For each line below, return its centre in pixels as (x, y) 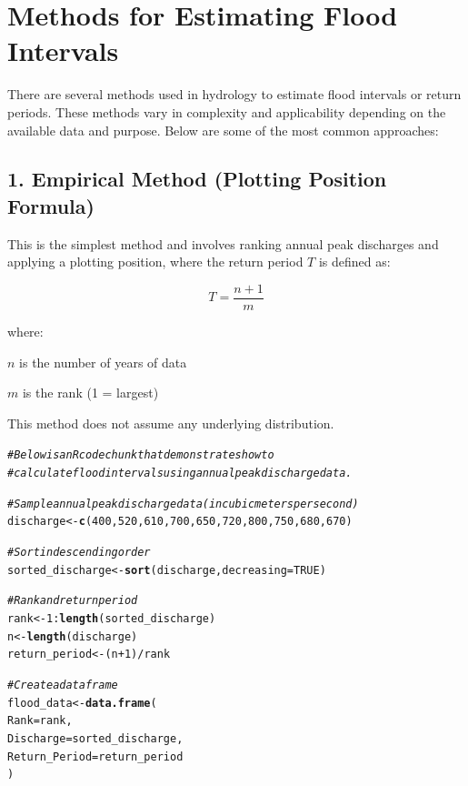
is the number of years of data (103, 362)
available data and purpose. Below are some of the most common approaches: (223, 130)
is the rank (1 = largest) (90, 393)
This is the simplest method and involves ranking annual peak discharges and (223, 243)
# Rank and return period (73, 601)
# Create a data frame (63, 685)
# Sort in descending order (79, 552)
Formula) (51, 205)
